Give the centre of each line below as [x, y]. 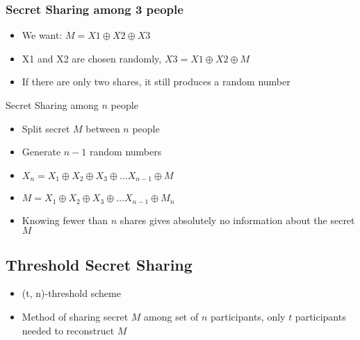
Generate [41, 152]
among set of [171, 317]
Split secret [46, 128]
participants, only [248, 317]
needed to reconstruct [68, 330]
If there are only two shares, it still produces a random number [156, 82]
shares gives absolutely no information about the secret [237, 220]
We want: [42, 35]
